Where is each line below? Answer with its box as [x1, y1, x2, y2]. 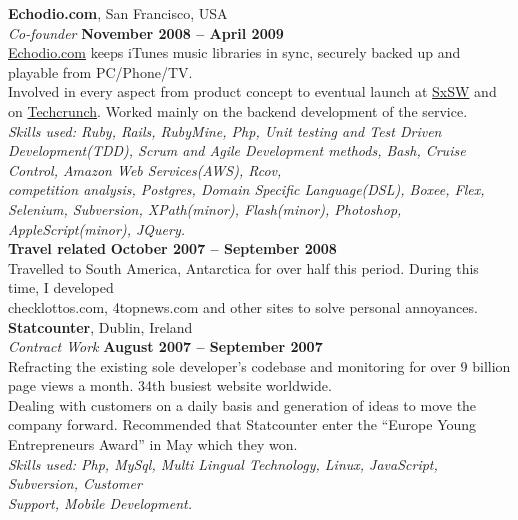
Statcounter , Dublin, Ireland [8, 316, 193, 337]
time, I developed [8, 277, 114, 298]
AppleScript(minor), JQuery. [8, 218, 186, 239]
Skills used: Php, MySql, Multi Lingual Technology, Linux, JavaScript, [8, 453, 438, 474]
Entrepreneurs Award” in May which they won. [8, 434, 298, 455]
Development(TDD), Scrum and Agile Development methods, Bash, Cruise [8, 140, 466, 161]
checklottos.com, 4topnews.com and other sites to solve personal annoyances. [8, 296, 478, 317]
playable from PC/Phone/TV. [8, 61, 193, 82]
